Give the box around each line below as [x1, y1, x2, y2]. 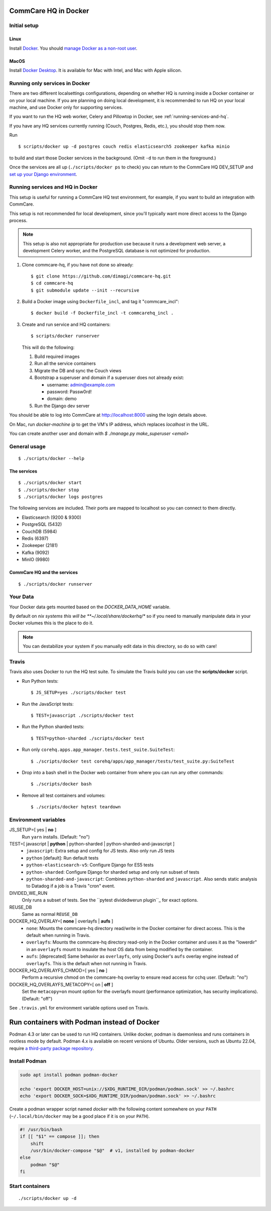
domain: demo [47, 396, 77, 402]
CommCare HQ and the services [9, 570, 78, 576]
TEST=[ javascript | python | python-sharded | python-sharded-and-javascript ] [9, 841, 175, 847]
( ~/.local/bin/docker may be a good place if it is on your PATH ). [9, 1113, 150, 1119]
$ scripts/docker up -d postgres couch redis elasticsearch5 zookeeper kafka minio [18, 144, 230, 149]
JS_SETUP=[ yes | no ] [9, 827, 57, 833]
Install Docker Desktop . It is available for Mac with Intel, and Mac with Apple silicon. [9, 67, 182, 73]
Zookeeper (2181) [22, 542, 58, 548]
